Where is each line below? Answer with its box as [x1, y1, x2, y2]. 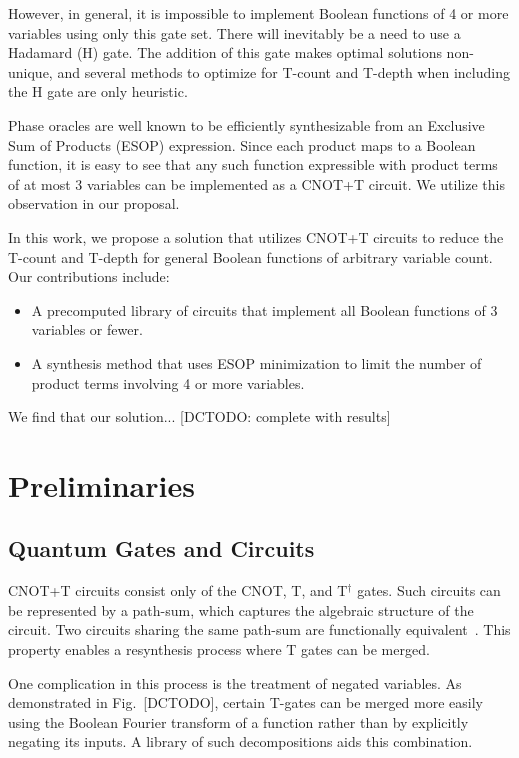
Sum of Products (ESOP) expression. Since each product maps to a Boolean [8, 134, 476, 155]
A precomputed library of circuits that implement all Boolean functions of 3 [31, 299, 498, 320]
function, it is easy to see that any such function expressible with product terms [8, 154, 498, 175]
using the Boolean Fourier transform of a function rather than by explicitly [8, 711, 469, 732]
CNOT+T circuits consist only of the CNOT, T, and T [8, 580, 348, 601]
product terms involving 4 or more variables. [31, 372, 305, 393]
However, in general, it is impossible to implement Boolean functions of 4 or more [8, 3, 509, 23]
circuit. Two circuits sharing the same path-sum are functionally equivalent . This [8, 619, 511, 640]
